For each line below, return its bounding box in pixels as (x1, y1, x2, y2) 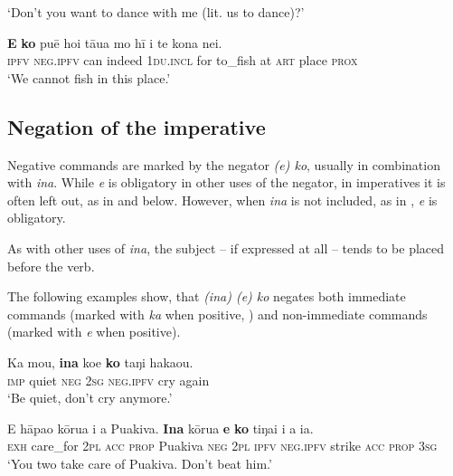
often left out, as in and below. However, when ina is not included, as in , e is (7, 190, 438, 209)
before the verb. (7, 256, 95, 275)
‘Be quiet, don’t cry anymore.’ (7, 388, 173, 407)
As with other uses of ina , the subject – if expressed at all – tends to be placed (7, 238, 445, 257)
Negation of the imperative (7, 112, 266, 140)
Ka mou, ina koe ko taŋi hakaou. (7, 352, 193, 371)
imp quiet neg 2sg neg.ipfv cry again (7, 370, 210, 389)
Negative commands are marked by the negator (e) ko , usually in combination (7, 155, 440, 174)
